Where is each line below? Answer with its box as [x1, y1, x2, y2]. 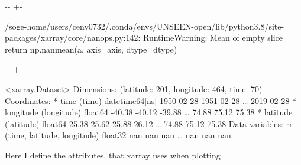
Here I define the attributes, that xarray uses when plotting [5, 148, 221, 161]
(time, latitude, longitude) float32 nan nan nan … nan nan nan [5, 129, 231, 141]
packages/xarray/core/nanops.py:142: [5, 31, 141, 44]
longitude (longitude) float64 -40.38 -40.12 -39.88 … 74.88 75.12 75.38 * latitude [5, 106, 293, 118]
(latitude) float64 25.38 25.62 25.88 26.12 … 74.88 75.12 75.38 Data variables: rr [5, 117, 293, 130]
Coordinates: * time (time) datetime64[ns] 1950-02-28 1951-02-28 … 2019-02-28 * [5, 94, 296, 106]
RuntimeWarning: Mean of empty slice [143, 31, 283, 44]
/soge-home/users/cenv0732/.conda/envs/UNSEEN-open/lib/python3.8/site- [5, 20, 284, 32]
